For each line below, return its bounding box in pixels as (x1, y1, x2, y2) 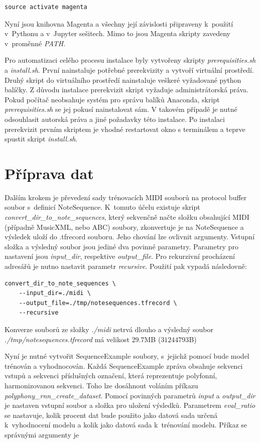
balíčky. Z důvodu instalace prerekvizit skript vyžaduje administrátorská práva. (5, 84, 248, 95)
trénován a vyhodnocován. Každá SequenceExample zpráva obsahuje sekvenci (5, 360, 243, 371)
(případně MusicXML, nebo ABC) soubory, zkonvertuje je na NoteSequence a (5, 221, 244, 232)
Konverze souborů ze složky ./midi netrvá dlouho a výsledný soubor (5, 324, 213, 334)
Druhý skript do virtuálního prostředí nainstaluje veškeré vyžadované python (5, 74, 241, 85)
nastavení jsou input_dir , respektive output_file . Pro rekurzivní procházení (5, 251, 235, 261)
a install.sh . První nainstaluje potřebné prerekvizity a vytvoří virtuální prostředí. (5, 64, 254, 75)
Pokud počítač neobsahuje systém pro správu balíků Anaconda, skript (5, 94, 220, 104)
